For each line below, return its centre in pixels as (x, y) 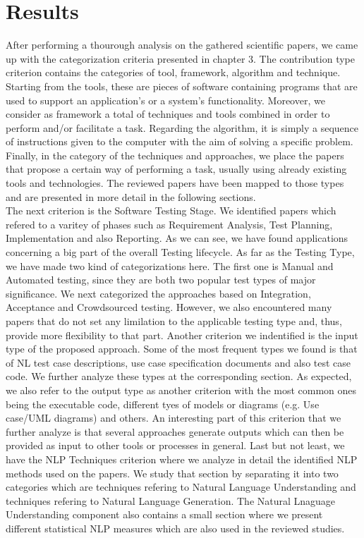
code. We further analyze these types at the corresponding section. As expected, (179, 376)
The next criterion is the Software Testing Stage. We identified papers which (171, 210)
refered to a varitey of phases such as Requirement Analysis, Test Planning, (169, 224)
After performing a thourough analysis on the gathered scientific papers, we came (182, 45)
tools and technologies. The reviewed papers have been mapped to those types (175, 183)
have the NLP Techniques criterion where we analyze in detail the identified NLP (182, 459)
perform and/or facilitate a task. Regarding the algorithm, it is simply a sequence (182, 127)
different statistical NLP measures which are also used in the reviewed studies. (175, 528)
